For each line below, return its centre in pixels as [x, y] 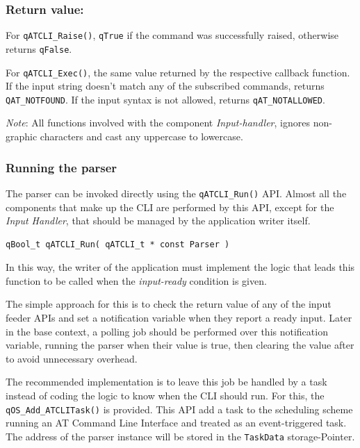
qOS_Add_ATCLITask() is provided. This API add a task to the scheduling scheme [179, 409]
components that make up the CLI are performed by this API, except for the [170, 207]
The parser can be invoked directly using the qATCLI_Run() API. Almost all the [176, 193]
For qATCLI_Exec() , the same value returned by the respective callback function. [178, 72]
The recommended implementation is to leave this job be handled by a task [166, 382]
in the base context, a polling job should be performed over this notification [167, 331]
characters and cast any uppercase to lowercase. [141, 136]
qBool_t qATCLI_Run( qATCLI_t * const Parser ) [118, 244]
